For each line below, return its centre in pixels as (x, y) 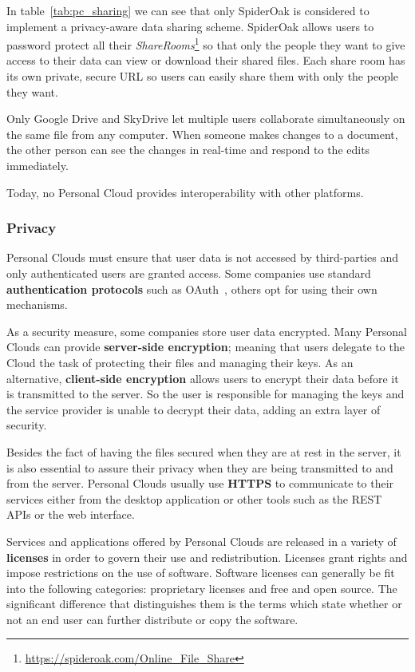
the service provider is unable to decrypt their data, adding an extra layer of (194, 409)
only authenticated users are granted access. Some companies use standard (189, 273)
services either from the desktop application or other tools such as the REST (194, 498)
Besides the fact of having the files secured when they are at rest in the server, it (204, 451)
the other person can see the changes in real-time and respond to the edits (188, 150)
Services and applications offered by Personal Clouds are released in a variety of (202, 541)
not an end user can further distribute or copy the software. (152, 619)
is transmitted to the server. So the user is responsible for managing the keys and (206, 394)
